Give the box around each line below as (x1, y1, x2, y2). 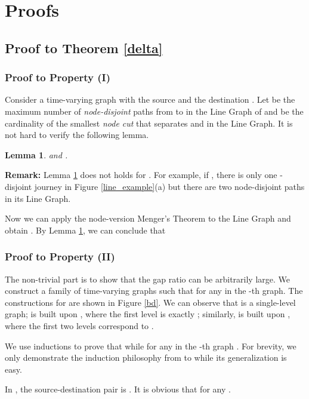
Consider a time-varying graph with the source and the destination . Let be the (5, 93, 295, 106)
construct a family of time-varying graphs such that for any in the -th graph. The (5, 284, 303, 297)
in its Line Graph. (5, 192, 71, 204)
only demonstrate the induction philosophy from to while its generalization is (5, 351, 287, 364)
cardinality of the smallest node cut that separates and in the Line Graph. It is (5, 116, 293, 129)
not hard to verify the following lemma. (5, 128, 149, 141)
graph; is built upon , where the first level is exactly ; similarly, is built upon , (5, 308, 291, 320)
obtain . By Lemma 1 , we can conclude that (5, 223, 166, 236)
